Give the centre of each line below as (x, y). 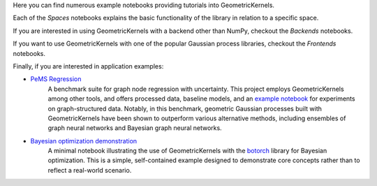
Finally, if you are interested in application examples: (88, 66)
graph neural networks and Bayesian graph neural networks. (135, 128)
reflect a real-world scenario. (90, 170)
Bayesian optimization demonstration (84, 141)
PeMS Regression (56, 79)
